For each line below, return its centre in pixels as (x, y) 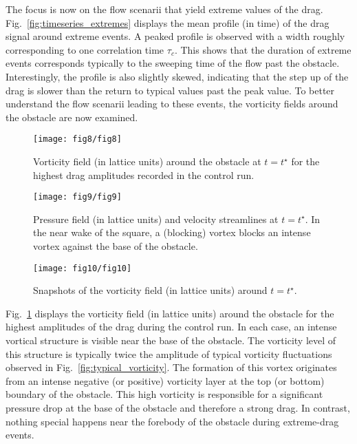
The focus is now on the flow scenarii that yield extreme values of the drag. (164, 9)
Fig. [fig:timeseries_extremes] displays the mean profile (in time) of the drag (167, 22)
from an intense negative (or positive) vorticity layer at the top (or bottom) (165, 380)
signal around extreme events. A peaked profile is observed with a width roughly (175, 36)
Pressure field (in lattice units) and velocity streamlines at (156, 219)
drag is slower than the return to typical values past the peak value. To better (170, 90)
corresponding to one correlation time (85, 49)
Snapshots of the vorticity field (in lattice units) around (150, 290)
